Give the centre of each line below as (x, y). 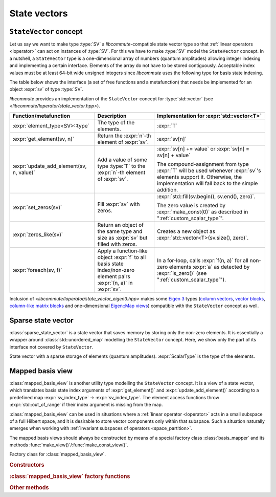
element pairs (114, 276)
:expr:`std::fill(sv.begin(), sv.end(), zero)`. (206, 196)
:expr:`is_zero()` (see (182, 273)
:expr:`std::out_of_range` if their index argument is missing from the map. (86, 405)
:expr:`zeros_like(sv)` (38, 234)
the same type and (120, 231)
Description (112, 116)
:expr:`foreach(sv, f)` (37, 270)
